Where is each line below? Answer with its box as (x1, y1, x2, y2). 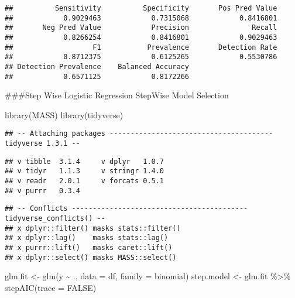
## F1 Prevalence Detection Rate (5, 43, 277, 52)
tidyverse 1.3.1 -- (5, 139, 80, 148)
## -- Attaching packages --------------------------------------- (5, 129, 273, 138)
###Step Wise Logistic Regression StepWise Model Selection (5, 89, 229, 101)
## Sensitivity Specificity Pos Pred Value (5, 4, 277, 12)
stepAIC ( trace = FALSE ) (5, 281, 97, 293)
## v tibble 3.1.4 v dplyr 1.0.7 (5, 157, 164, 166)
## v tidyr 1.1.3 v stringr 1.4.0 (5, 167, 164, 176)
